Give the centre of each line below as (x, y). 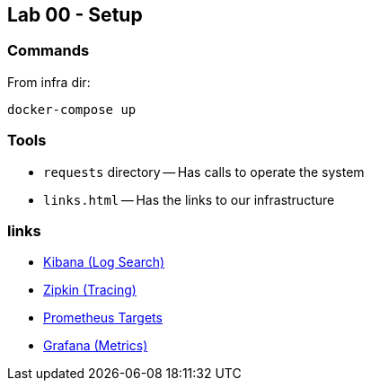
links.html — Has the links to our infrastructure (189, 199)
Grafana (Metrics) (96, 346)
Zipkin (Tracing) (90, 290)
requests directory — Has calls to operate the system (204, 172)
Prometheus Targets (103, 318)
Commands (49, 51)
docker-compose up (72, 109)
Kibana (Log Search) (104, 262)
